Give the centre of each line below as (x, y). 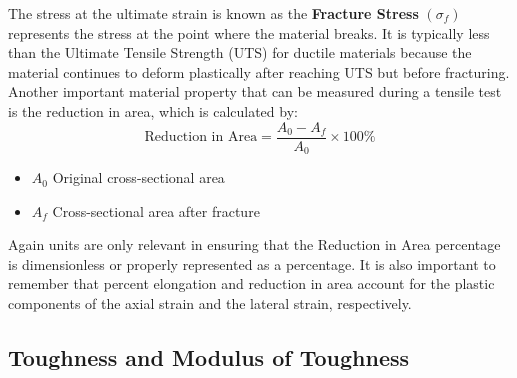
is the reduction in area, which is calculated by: (153, 110)
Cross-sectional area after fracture (156, 210)
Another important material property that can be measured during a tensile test (255, 91)
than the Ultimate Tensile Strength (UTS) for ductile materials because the (240, 52)
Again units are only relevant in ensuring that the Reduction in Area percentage (254, 244)
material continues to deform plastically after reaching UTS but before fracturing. (259, 71)
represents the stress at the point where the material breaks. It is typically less (249, 32)
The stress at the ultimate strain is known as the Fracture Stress (213, 13)
